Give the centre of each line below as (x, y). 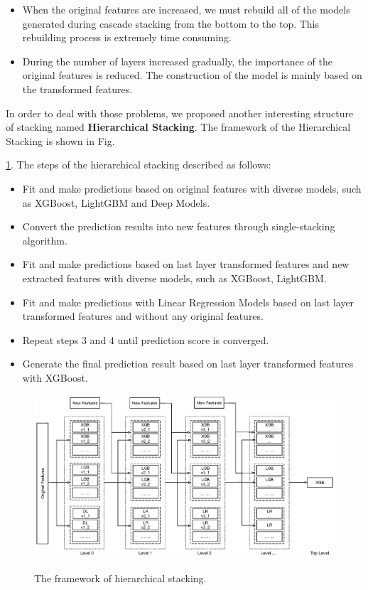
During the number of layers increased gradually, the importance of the (177, 61)
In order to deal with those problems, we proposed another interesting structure (180, 113)
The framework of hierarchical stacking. (120, 578)
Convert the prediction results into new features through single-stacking (179, 226)
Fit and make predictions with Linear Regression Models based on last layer (188, 302)
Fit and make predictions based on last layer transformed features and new (186, 264)
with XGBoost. (55, 377)
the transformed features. (77, 88)
